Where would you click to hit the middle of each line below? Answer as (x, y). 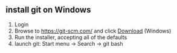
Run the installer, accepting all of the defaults (71, 37)
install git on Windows (48, 10)
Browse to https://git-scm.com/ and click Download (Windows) (93, 31)
